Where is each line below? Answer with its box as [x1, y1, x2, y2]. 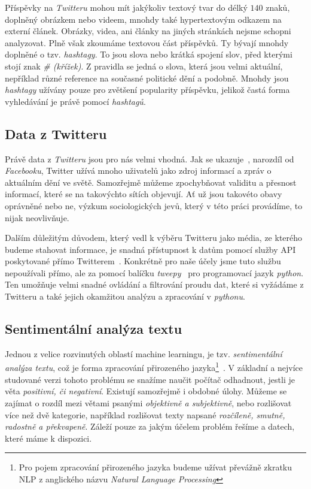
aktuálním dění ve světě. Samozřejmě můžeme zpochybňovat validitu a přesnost [5, 176, 297, 188]
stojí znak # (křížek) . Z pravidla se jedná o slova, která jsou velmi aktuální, [5, 59, 283, 72]
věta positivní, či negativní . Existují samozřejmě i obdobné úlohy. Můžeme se [5, 385, 287, 397]
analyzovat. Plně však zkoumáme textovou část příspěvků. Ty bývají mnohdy [5, 36, 289, 49]
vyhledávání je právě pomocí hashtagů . [5, 95, 146, 107]
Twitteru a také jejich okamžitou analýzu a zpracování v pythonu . [5, 290, 245, 303]
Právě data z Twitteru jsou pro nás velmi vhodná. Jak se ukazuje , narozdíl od [5, 152, 294, 165]
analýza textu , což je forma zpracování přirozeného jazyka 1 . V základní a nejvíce [5, 360, 303, 374]
